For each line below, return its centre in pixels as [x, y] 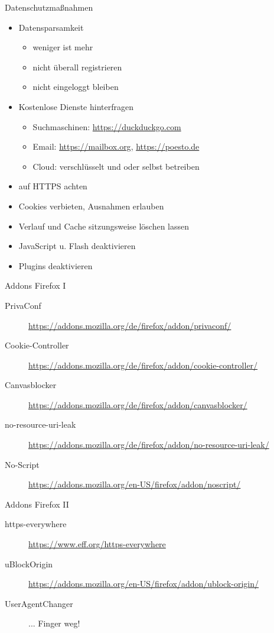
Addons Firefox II [37, 504]
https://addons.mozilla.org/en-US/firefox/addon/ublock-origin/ [144, 584]
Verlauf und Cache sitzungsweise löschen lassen [104, 226]
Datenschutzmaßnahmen [49, 7]
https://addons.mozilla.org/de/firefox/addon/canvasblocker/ [138, 404]
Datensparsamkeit [51, 27]
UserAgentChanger [39, 603]
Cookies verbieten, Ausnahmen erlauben [91, 206]
